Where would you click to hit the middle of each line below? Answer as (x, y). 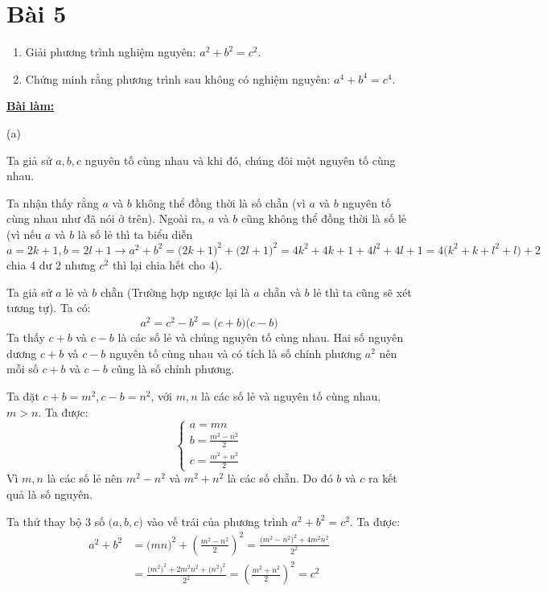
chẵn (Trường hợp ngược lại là (175, 292)
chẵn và (282, 292)
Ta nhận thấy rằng (53, 202)
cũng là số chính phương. (173, 369)
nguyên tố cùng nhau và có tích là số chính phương (236, 353)
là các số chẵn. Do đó (280, 478)
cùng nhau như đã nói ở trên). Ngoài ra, (106, 218)
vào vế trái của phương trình (217, 521)
